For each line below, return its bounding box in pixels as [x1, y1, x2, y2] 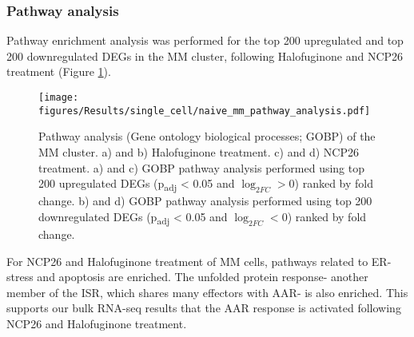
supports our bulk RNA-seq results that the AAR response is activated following [6, 299, 401, 316]
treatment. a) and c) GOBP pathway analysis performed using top [38, 159, 365, 176]
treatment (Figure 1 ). [6, 63, 111, 80]
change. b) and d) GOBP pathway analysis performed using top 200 [38, 192, 372, 209]
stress [6, 268, 34, 285]
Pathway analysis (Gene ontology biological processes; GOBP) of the [38, 128, 376, 145]
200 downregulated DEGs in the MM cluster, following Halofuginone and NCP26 [6, 47, 404, 64]
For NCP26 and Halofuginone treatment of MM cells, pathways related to [6, 252, 368, 269]
